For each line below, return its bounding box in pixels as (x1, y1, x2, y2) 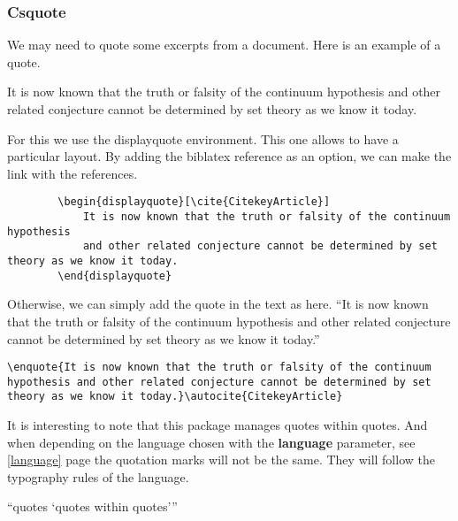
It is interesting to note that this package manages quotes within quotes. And (7, 416, 428, 434)
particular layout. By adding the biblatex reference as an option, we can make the (7, 147, 452, 165)
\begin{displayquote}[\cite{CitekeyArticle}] (57, 195, 331, 209)
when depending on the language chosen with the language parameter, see (7, 433, 416, 451)
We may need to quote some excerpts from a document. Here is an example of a (7, 35, 441, 54)
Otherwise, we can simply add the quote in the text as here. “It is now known (7, 295, 429, 313)
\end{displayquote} (57, 269, 172, 282)
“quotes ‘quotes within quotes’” (7, 497, 178, 516)
